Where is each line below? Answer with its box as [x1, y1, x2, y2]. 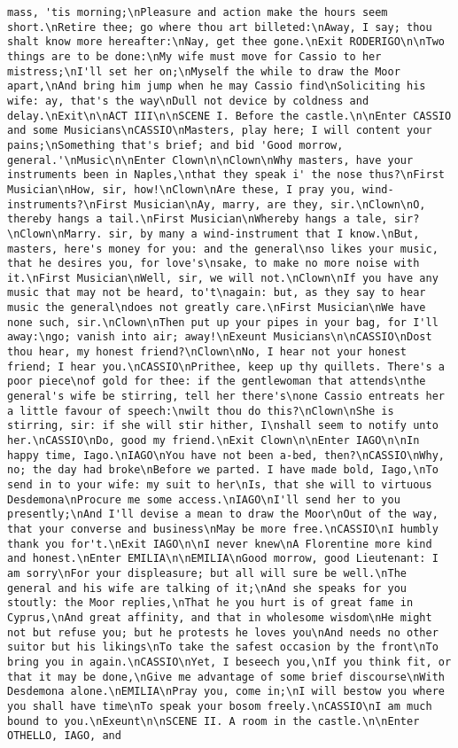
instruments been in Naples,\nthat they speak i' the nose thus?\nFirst [7, 168, 445, 182]
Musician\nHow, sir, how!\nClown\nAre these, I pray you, [7, 183, 356, 196]
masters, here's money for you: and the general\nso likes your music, [7, 242, 439, 255]
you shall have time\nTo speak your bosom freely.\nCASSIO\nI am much [7, 699, 432, 713]
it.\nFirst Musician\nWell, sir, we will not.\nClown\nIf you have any [7, 271, 439, 284]
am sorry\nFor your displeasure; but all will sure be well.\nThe [7, 566, 408, 580]
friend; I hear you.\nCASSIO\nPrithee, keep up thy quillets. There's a [7, 360, 445, 373]
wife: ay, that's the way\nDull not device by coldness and [7, 94, 369, 107]
